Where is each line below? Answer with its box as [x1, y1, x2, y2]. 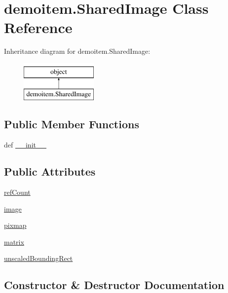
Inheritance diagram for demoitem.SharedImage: [4, 46, 151, 56]
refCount [4, 187, 31, 197]
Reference [4, 17, 73, 37]
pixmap [4, 220, 27, 230]
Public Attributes [4, 164, 96, 179]
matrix [4, 236, 24, 247]
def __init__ [4, 140, 46, 150]
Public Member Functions [4, 116, 139, 132]
